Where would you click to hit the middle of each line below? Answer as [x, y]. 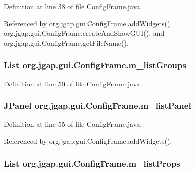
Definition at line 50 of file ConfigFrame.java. [73, 83]
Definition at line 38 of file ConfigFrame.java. [73, 6]
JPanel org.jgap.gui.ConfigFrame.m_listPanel [97, 106]
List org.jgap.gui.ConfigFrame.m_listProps [92, 163]
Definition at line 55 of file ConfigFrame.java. [73, 124]
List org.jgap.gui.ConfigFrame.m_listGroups [95, 65]
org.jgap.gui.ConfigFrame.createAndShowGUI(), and [84, 33]
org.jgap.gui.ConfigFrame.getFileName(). [66, 43]
